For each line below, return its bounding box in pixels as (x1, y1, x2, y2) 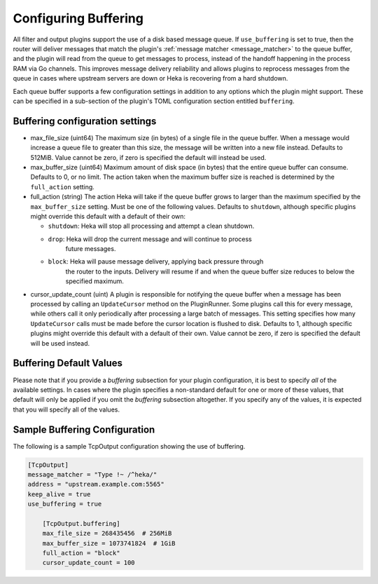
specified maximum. (65, 277, 124, 285)
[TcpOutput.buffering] (42, 520, 120, 527)
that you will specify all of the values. (13, 405, 120, 414)
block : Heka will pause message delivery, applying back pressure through (48, 257, 264, 266)
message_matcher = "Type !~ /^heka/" (27, 470, 157, 478)
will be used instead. (30, 339, 90, 347)
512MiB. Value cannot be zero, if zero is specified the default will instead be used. (30, 153, 267, 161)
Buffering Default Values (13, 358, 122, 369)
